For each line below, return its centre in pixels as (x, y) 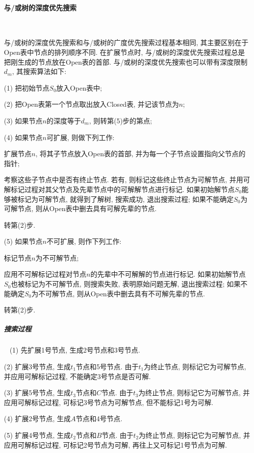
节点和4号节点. (99, 418)
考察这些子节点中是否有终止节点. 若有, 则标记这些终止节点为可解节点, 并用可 (127, 179)
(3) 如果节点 (23, 120)
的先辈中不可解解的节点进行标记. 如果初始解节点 (168, 274)
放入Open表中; (79, 87)
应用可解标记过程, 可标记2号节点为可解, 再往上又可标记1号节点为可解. (115, 444)
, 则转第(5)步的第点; (120, 120)
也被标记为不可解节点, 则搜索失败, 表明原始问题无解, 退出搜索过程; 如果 (126, 284)
